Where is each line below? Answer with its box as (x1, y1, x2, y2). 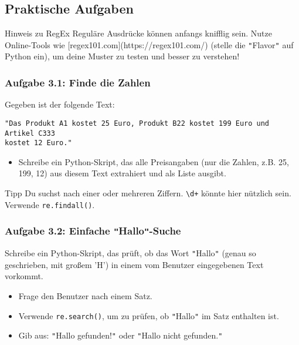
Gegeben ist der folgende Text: (5, 98, 115, 110)
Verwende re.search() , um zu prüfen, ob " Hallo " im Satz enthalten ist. (18, 309, 279, 321)
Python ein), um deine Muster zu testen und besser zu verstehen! (5, 50, 240, 62)
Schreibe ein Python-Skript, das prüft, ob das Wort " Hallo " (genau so (5, 247, 256, 259)
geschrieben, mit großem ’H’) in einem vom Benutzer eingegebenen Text (5, 258, 264, 270)
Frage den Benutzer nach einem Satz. (18, 289, 152, 302)
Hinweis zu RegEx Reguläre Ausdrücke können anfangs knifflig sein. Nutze (5, 27, 272, 39)
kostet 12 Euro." (5, 139, 72, 148)
